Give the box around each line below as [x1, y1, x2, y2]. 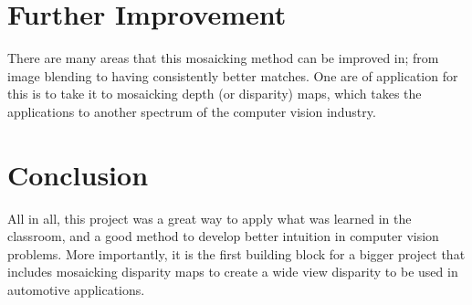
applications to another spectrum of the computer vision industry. [7, 101, 376, 121]
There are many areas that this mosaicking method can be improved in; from [7, 48, 439, 68]
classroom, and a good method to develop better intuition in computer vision [7, 226, 439, 246]
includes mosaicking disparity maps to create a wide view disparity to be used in [7, 262, 458, 281]
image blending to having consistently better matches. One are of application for [7, 66, 458, 85]
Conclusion [7, 155, 149, 193]
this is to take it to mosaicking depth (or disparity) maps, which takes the [7, 84, 422, 103]
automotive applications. [7, 280, 145, 299]
